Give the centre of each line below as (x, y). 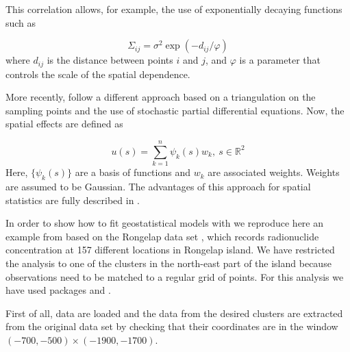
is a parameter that (280, 60)
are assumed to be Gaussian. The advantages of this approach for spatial (158, 186)
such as (21, 22)
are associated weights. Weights (274, 172)
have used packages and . (58, 290)
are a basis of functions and (133, 172)
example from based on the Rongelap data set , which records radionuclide (162, 236)
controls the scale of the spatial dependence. (98, 74)
